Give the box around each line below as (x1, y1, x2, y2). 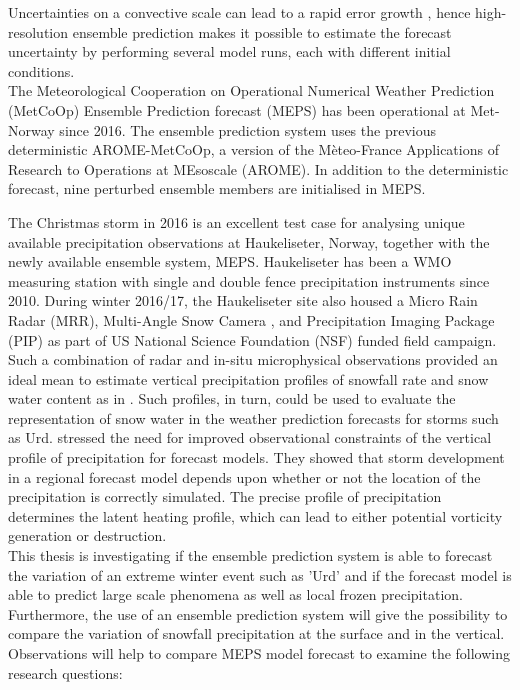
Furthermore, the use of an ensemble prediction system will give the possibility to (8, 603, 508, 624)
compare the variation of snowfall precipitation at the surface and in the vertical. (8, 623, 505, 644)
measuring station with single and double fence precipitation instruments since (8, 270, 490, 291)
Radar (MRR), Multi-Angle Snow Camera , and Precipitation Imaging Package (8, 309, 495, 330)
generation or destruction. (8, 525, 167, 546)
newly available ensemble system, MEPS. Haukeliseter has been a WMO (8, 251, 452, 272)
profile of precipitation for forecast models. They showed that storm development (8, 447, 505, 468)
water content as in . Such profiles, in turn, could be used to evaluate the (8, 388, 456, 409)
